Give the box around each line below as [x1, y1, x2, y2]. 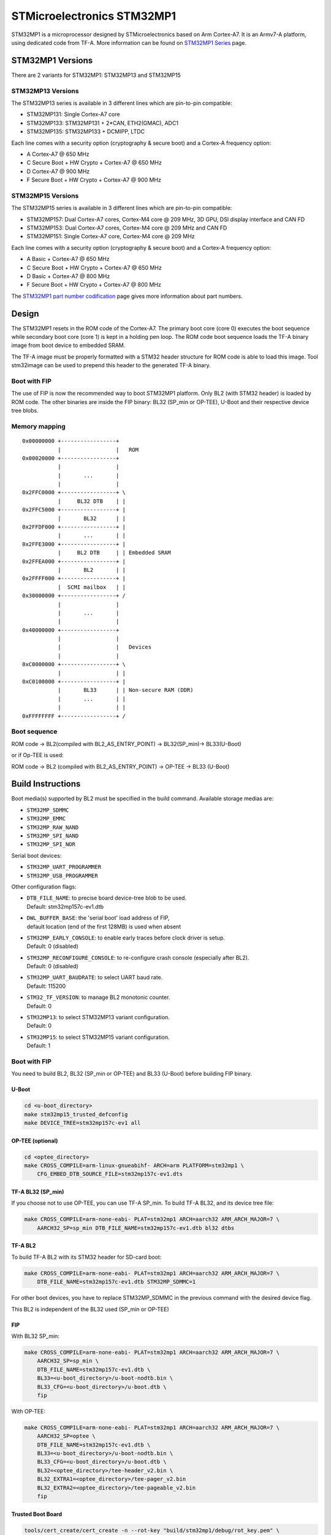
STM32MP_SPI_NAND [26, 833, 79, 839]
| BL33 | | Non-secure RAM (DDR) [57, 686, 194, 694]
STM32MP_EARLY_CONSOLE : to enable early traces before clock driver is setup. [26, 934, 225, 941]
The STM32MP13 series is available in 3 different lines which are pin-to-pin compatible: [11, 99, 232, 107]
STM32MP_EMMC [26, 815, 66, 822]
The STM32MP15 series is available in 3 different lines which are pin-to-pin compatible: [11, 204, 232, 212]
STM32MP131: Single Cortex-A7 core [26, 111, 120, 118]
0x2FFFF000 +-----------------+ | [22, 575, 126, 582]
